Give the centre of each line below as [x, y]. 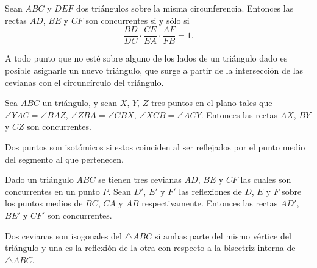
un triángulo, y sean [80, 103]
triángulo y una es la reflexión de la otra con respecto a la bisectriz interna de [150, 248]
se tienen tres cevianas [140, 179]
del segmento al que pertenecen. [64, 159]
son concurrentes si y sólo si [137, 20]
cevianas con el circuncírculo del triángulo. [84, 82]
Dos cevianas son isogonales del [63, 235]
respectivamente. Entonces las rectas [210, 203]
